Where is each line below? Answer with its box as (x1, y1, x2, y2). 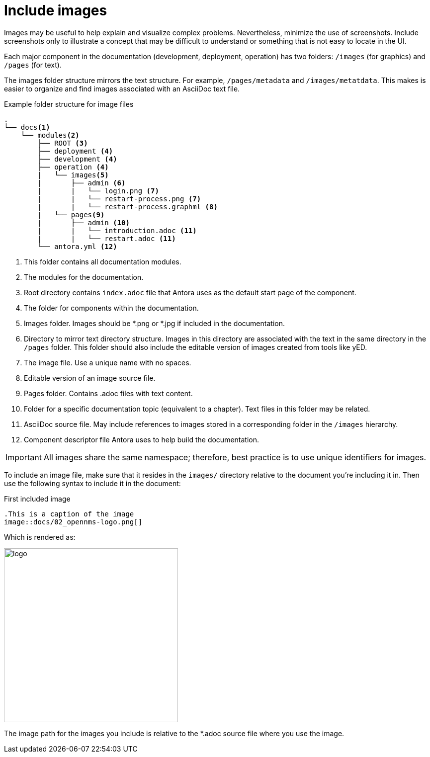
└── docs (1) (4, 123, 50, 131)
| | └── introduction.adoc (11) (37, 226, 197, 235)
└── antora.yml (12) (37, 242, 117, 251)
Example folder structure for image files (4, 99, 134, 108)
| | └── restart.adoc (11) (37, 234, 176, 243)
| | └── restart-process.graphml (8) (37, 202, 218, 211)
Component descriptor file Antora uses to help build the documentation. (24, 435, 259, 444)
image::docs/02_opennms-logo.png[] (4, 517, 143, 526)
